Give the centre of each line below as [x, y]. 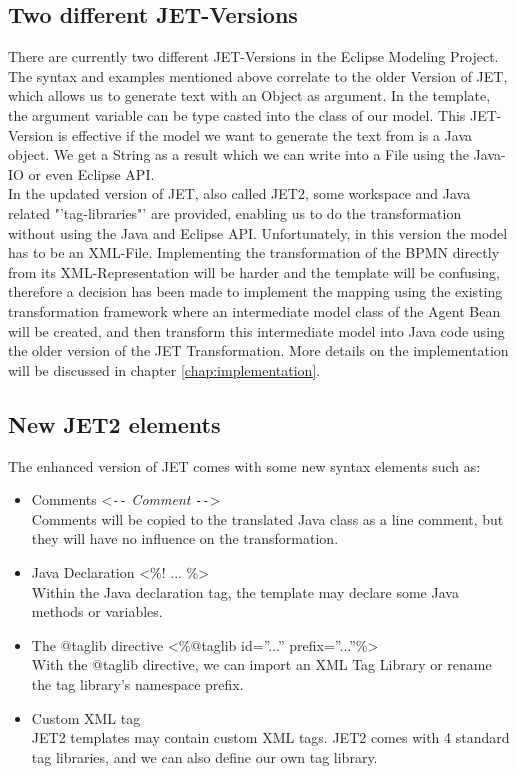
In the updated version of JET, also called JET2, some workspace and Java [239, 193]
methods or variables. [97, 611]
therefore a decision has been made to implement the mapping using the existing [255, 291]
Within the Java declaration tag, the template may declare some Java [245, 591]
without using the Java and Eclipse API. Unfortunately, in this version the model [258, 232]
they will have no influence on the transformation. [185, 538]
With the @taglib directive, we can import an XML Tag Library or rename [261, 664]
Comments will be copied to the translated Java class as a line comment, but [267, 518]
